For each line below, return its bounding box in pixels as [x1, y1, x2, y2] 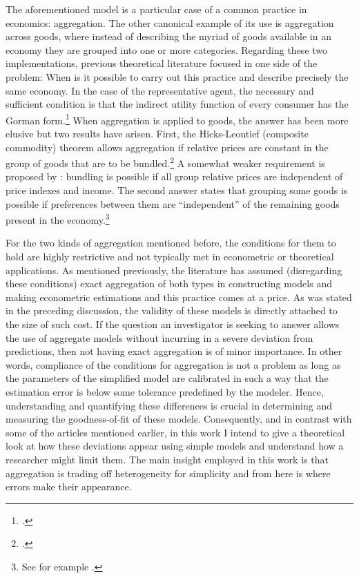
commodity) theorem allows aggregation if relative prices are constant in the [6, 139, 329, 154]
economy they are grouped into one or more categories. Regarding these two [6, 42, 328, 57]
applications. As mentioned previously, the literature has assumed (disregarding [6, 262, 342, 277]
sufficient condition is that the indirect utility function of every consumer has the [6, 97, 349, 111]
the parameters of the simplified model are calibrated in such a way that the [6, 371, 329, 385]
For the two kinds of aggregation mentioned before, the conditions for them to [6, 235, 336, 250]
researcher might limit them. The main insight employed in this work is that [6, 452, 329, 466]
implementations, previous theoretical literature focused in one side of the [6, 56, 318, 70]
